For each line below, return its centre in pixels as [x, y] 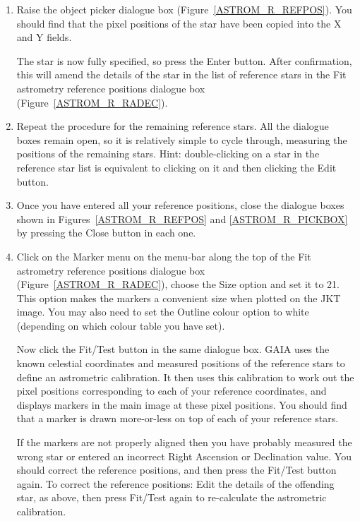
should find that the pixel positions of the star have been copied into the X [179, 23]
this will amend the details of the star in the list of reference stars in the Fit [181, 74]
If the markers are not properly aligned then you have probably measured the [184, 442]
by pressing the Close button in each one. [106, 233]
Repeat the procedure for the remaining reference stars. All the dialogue [173, 126]
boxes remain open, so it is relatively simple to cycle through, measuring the [182, 139]
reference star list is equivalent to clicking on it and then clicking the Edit [176, 167]
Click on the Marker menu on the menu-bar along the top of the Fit [164, 256]
